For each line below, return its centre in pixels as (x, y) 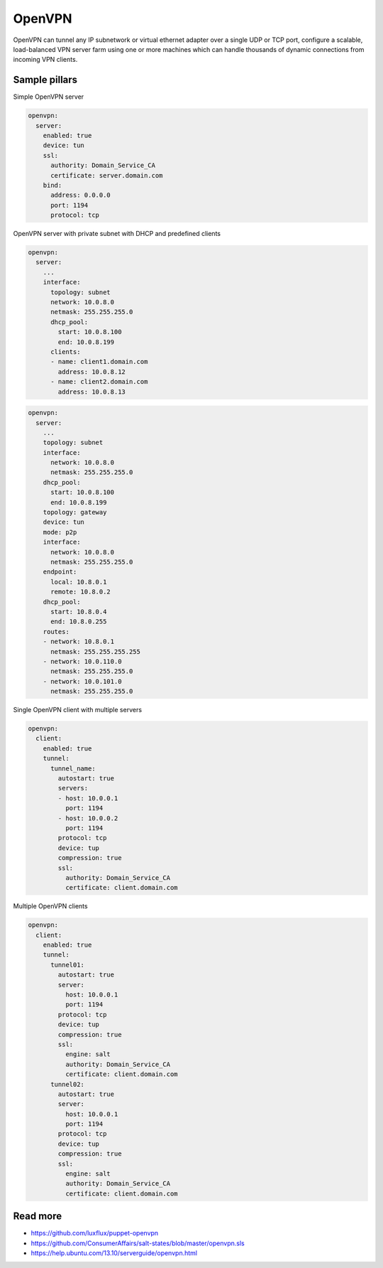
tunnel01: (68, 965)
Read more (38, 1216)
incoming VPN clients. (45, 60)
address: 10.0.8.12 (91, 372)
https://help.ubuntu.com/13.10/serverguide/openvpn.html (114, 1253)
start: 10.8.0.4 (79, 612)
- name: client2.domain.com (99, 382)
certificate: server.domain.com (107, 175)
